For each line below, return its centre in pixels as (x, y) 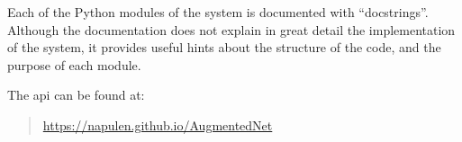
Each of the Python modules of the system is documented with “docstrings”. (218, 12)
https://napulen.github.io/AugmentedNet (158, 124)
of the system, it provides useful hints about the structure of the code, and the (224, 47)
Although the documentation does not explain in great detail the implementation (231, 29)
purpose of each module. (74, 64)
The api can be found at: (76, 95)
